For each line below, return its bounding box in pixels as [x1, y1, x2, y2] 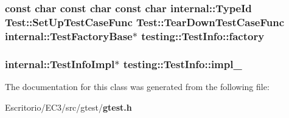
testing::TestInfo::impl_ [123, 56, 242, 71]
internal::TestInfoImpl [5, 56, 115, 71]
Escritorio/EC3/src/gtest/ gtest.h [5, 100, 132, 113]
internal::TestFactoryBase [5, 28, 133, 43]
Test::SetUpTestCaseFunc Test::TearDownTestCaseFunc [5, 14, 285, 29]
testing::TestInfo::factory [141, 28, 265, 43]
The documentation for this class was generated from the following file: [5, 80, 270, 92]
